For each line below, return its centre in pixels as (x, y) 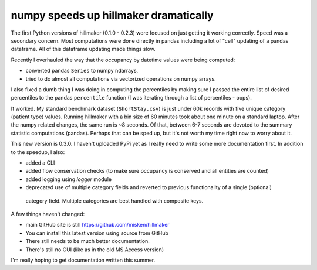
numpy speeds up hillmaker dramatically (112, 15)
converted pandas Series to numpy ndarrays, (82, 71)
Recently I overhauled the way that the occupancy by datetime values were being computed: (123, 60)
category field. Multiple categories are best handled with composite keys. (114, 201)
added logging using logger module (68, 179)
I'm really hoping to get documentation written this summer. (83, 260)
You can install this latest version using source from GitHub (97, 233)
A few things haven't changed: (48, 214)
